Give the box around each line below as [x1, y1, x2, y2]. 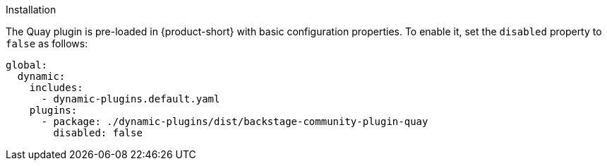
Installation [6, 4, 56, 16]
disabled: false [53, 127, 143, 138]
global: [6, 59, 48, 71]
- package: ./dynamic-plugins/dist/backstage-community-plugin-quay [41, 116, 428, 127]
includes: [29, 82, 83, 93]
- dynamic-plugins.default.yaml [41, 93, 220, 105]
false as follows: [6, 37, 88, 49]
